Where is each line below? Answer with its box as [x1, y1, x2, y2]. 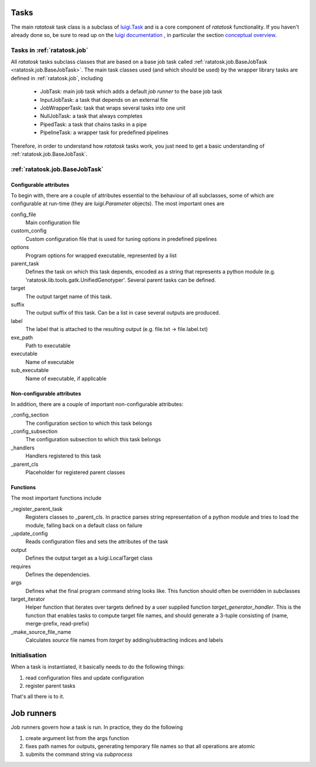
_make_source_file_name [11, 628, 71, 635]
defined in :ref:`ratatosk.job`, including [11, 74, 104, 81]
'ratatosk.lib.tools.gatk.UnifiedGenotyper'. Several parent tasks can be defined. [25, 276, 217, 284]
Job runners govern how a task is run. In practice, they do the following [11, 724, 183, 731]
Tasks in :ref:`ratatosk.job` [11, 46, 89, 54]
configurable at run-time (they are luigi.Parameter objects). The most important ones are [11, 200, 225, 207]
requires [11, 563, 32, 570]
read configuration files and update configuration [25, 674, 145, 681]
